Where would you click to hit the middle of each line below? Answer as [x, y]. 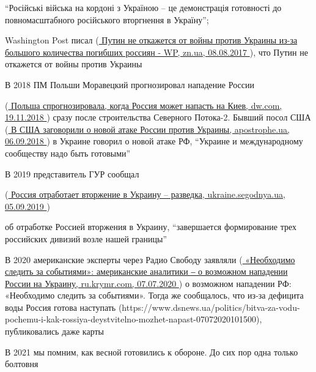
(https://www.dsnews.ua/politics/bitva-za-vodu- [209, 307]
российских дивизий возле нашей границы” [86, 238]
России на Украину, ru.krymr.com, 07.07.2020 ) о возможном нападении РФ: [148, 283]
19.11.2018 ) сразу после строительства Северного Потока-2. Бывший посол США [158, 117]
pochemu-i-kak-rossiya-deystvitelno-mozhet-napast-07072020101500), [134, 319]
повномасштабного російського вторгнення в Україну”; [107, 19]
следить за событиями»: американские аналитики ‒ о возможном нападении [146, 271]
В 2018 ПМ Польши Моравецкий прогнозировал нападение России [130, 84]
